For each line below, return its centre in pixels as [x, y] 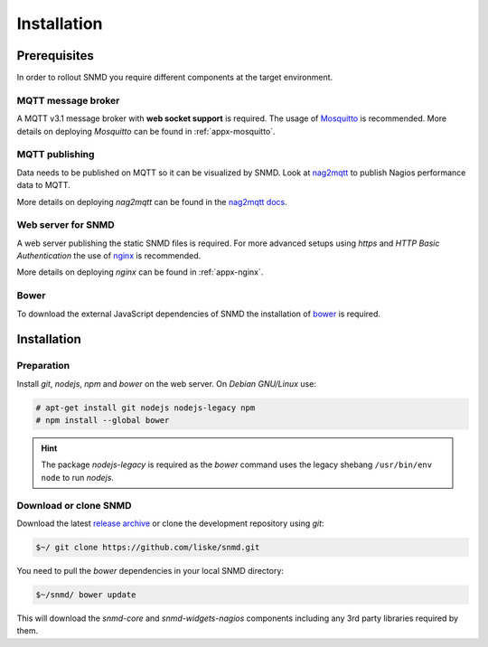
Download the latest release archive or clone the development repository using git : [170, 523]
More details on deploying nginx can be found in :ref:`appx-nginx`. [140, 272]
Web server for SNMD [66, 225]
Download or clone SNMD [74, 505]
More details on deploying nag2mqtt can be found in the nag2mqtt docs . [152, 202]
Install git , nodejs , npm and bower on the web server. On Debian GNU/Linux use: [166, 383]
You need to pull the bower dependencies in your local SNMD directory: [150, 570]
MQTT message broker [68, 100]
